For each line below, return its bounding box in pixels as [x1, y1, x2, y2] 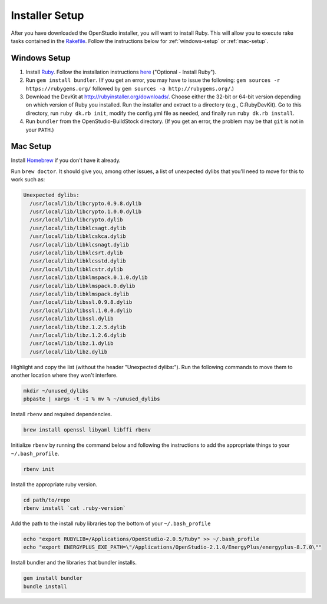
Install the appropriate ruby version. [11, 480, 97, 488]
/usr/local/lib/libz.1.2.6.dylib [29, 331, 126, 338]
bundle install [23, 583, 67, 590]
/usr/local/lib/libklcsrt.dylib [29, 249, 123, 256]
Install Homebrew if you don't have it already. [11, 157, 121, 164]
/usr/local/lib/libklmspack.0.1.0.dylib [29, 274, 148, 281]
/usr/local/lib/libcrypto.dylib [29, 217, 123, 223]
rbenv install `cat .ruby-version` [23, 505, 126, 512]
